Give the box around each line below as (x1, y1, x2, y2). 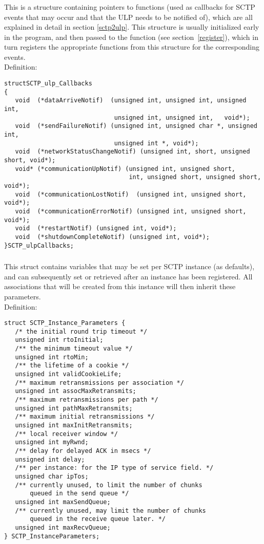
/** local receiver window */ (15, 430, 118, 438)
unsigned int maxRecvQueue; (15, 524, 111, 531)
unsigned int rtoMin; (15, 353, 89, 361)
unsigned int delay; (15, 455, 85, 463)
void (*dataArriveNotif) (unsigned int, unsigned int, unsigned (15, 97, 247, 104)
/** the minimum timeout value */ (15, 345, 133, 353)
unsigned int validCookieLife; (15, 371, 122, 378)
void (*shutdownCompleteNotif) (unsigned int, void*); (15, 233, 210, 241)
